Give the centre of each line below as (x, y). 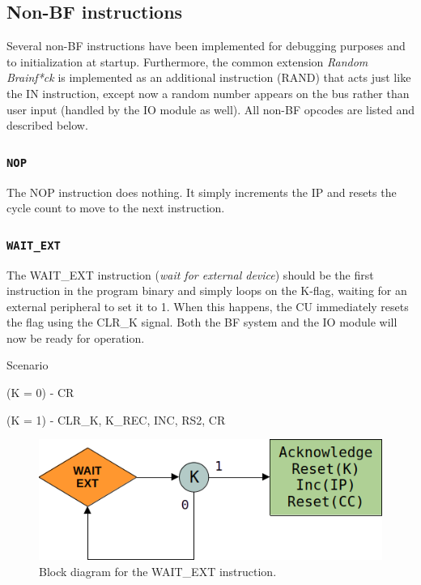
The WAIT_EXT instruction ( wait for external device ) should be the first (190, 274)
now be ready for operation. (76, 337)
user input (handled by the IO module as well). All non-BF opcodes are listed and (211, 109)
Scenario (28, 365)
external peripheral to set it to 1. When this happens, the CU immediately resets (208, 306)
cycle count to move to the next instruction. (116, 208)
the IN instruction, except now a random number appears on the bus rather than (208, 93)
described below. (47, 125)
